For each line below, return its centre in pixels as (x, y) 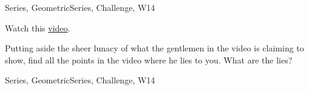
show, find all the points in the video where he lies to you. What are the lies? (149, 59)
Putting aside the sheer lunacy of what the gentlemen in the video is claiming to (154, 48)
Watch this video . (38, 27)
